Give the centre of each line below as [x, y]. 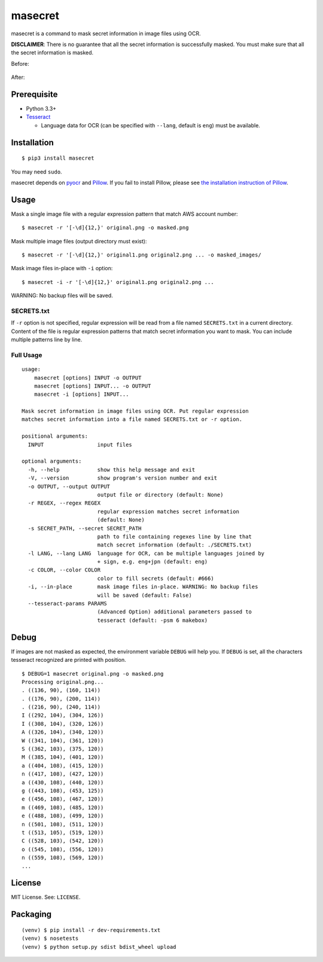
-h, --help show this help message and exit [112, 470]
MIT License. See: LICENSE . [46, 897]
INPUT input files [80, 445]
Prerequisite [34, 94]
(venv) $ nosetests [50, 938]
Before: [20, 63]
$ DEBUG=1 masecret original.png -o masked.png [93, 674]
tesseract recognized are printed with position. [69, 660]
